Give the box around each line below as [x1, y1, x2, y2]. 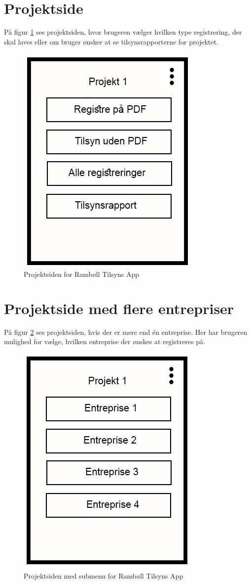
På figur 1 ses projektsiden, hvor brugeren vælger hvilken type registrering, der [4, 27, 242, 37]
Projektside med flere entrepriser [4, 298, 234, 318]
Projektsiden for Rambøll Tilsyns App [24, 269, 140, 279]
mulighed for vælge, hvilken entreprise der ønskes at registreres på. [4, 336, 205, 347]
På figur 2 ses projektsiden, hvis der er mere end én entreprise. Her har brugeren [4, 326, 248, 337]
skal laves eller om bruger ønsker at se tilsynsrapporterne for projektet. [4, 36, 218, 46]
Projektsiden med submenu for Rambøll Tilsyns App [24, 571, 183, 581]
